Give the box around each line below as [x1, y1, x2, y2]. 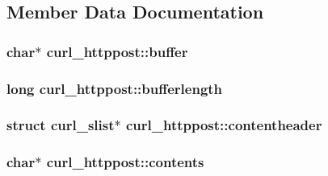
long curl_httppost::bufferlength [6, 78, 223, 98]
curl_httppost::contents [46, 152, 204, 172]
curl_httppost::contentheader [125, 115, 322, 135]
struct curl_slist [6, 115, 115, 135]
